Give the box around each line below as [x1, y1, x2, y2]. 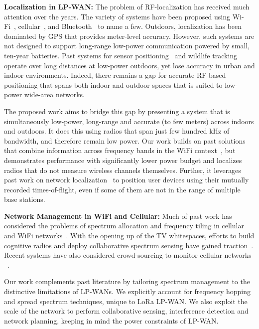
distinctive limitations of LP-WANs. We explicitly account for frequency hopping [4, 286, 251, 297]
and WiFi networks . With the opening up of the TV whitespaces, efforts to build [4, 230, 255, 241]
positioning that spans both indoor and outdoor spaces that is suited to [4, 79, 223, 90]
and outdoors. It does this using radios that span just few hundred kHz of [4, 126, 230, 136]
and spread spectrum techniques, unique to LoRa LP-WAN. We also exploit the [4, 296, 248, 306]
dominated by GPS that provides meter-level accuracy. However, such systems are [4, 30, 255, 41]
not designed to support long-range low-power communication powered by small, [4, 40, 250, 51]
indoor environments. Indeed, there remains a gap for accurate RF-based [4, 70, 226, 80]
